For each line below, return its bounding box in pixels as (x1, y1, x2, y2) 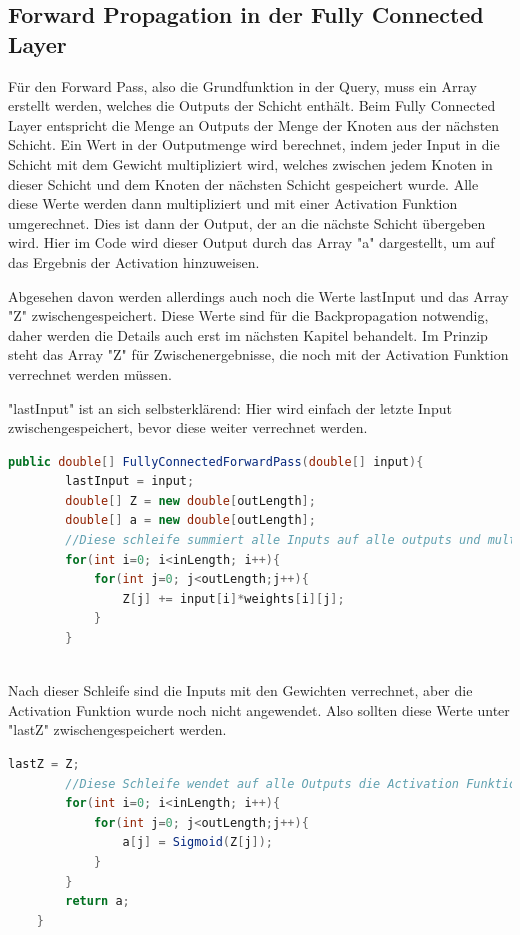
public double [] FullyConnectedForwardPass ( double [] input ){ (8, 454, 424, 469)
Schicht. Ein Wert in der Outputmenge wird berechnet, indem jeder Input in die (8, 134, 500, 155)
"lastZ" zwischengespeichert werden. (8, 719, 227, 740)
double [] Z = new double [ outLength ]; (65, 493, 316, 508)
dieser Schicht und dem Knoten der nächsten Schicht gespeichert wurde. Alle (8, 173, 479, 194)
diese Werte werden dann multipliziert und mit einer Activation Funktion (8, 193, 458, 214)
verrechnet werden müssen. (8, 363, 172, 384)
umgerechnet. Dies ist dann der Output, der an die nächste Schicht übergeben (8, 212, 486, 233)
